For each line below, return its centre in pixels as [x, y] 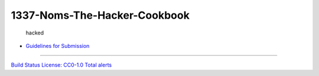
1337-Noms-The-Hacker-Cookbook [100, 15]
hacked [35, 33]
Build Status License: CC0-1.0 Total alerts [61, 65]
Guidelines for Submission [58, 46]
